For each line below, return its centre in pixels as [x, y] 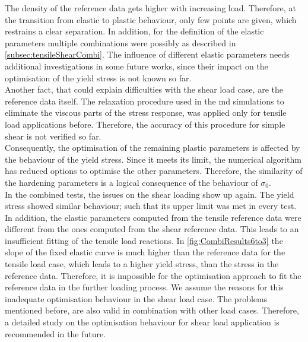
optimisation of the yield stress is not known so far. [98, 77]
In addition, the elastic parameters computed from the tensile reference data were [153, 217]
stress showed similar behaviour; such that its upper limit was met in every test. [151, 206]
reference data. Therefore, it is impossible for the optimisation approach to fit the [153, 275]
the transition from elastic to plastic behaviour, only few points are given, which [151, 19]
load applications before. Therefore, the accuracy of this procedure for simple [145, 124]
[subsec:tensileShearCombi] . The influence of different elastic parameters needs [147, 54]
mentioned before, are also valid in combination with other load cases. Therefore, [152, 310]
